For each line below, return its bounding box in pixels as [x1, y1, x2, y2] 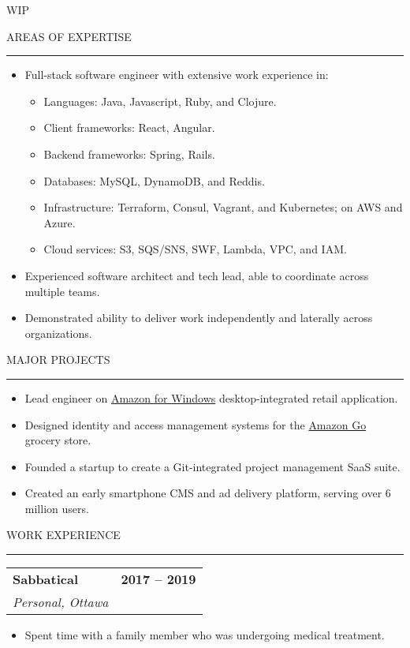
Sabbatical [13, 570, 79, 589]
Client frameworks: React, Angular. [43, 119, 215, 136]
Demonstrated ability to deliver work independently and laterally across [24, 309, 373, 326]
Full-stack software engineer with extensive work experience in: [24, 66, 329, 83]
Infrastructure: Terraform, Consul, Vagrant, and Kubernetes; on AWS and [43, 199, 403, 215]
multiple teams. [24, 283, 100, 299]
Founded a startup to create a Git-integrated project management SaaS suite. [24, 458, 401, 474]
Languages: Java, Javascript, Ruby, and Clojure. [43, 92, 277, 109]
